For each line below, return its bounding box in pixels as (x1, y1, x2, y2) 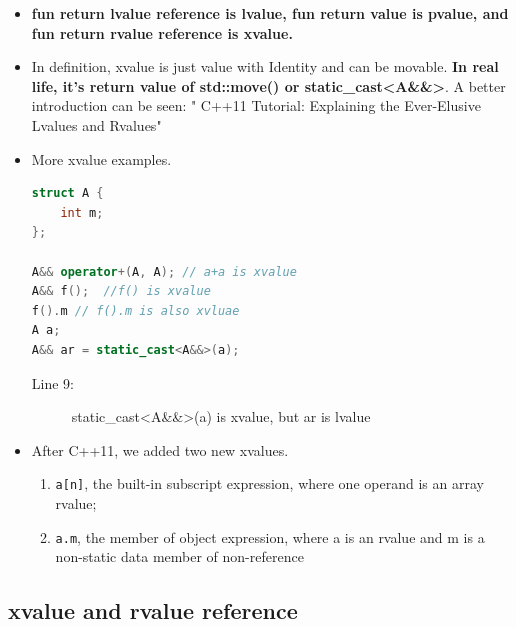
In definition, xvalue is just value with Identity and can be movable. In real (31, 56, 499, 77)
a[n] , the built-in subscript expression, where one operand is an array (55, 473, 484, 494)
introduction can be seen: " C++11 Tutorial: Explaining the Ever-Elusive (31, 95, 481, 116)
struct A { (31, 186, 104, 201)
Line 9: (31, 372, 74, 393)
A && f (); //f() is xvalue (31, 284, 211, 299)
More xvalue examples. (31, 148, 172, 169)
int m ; (60, 205, 104, 220)
